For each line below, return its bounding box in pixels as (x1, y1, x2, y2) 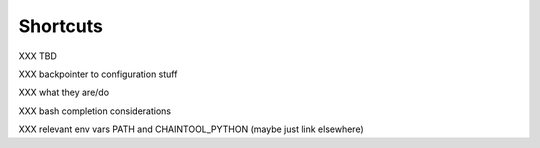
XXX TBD (18, 50, 57, 62)
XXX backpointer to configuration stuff (18, 68, 178, 80)
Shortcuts (18, 15, 104, 37)
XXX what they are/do (18, 86, 110, 99)
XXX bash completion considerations (18, 105, 172, 117)
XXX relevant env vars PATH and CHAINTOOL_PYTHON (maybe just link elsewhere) (18, 123, 364, 135)
